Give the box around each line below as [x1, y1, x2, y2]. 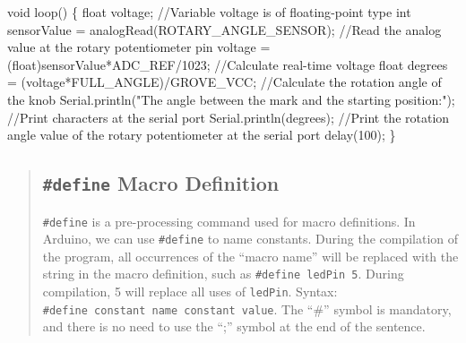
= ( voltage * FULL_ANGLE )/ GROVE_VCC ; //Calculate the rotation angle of [7, 73, 442, 91]
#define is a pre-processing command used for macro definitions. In [42, 211, 416, 230]
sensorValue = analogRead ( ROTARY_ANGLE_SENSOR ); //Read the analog [7, 20, 442, 39]
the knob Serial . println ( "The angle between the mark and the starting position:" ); [7, 90, 455, 108]
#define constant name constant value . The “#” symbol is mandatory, [42, 299, 452, 318]
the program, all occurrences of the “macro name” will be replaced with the [42, 246, 459, 265]
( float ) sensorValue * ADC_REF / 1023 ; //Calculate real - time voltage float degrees [7, 55, 448, 73]
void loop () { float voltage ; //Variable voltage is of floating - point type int [7, 3, 411, 21]
